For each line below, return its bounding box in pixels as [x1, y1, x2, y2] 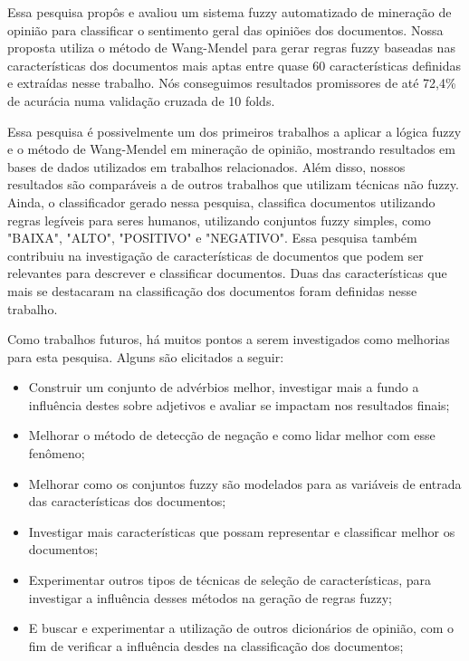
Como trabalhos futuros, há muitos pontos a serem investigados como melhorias [7, 330, 450, 349]
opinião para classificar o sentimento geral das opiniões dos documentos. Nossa [7, 20, 444, 39]
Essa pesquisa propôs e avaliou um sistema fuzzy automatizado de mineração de [7, 3, 452, 21]
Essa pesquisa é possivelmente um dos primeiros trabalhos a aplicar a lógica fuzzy [7, 121, 462, 140]
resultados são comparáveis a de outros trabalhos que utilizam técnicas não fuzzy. [7, 175, 459, 194]
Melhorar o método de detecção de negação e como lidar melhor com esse [28, 426, 435, 445]
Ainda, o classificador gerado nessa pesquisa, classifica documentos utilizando [7, 192, 435, 211]
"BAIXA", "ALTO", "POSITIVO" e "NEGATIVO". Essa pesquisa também [7, 228, 417, 247]
